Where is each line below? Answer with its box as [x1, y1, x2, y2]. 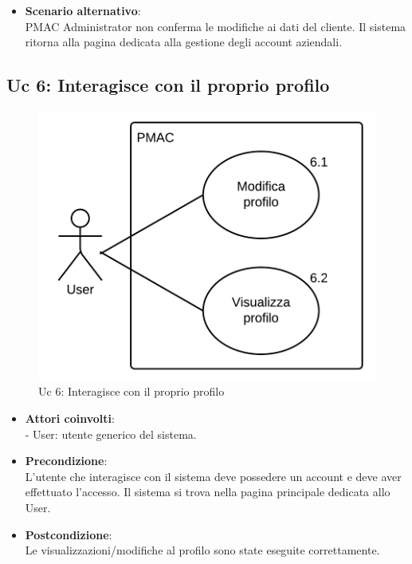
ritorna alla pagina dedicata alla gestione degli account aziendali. [25, 34, 343, 50]
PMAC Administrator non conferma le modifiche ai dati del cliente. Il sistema [25, 18, 406, 34]
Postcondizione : [25, 526, 112, 542]
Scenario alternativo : [25, 2, 141, 18]
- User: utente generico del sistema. [25, 425, 197, 442]
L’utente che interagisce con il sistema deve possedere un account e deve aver [25, 467, 402, 484]
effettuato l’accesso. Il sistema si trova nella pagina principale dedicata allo [25, 483, 390, 500]
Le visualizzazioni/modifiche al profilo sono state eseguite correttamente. [25, 542, 380, 558]
